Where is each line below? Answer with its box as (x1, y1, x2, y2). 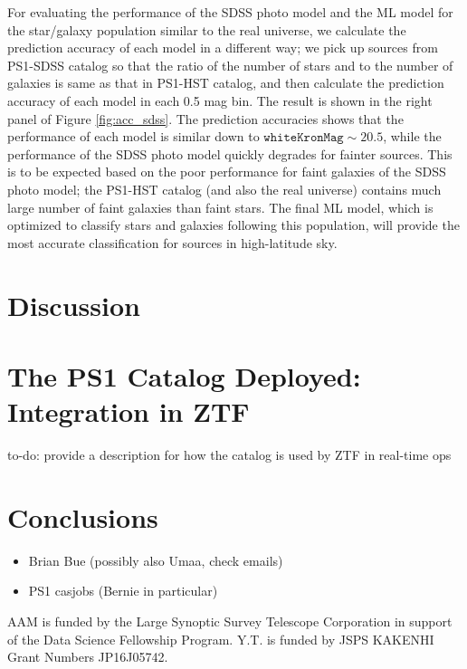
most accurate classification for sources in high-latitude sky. (7, 233, 338, 252)
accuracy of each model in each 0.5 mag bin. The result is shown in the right (7, 91, 433, 110)
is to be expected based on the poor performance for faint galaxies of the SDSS (7, 162, 446, 181)
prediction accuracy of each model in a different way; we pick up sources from (7, 38, 438, 57)
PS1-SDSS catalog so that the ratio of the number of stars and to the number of (7, 55, 453, 74)
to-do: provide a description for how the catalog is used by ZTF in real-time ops (7, 445, 452, 464)
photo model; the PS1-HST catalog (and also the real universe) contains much (7, 179, 442, 198)
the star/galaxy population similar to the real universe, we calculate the (7, 20, 406, 39)
